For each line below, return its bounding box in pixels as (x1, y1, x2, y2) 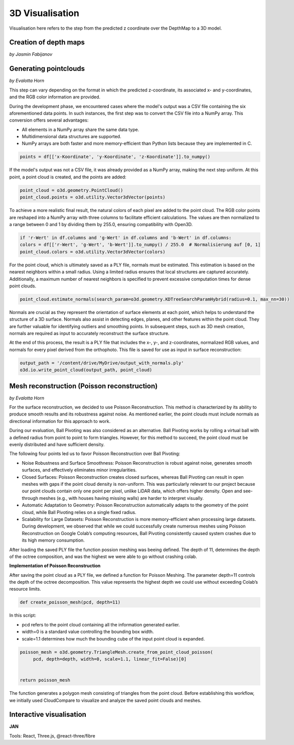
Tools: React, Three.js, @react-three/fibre (9, 732, 95, 738)
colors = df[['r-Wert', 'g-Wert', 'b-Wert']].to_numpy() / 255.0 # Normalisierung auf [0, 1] (20, 242, 261, 248)
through (22, 495, 39, 501)
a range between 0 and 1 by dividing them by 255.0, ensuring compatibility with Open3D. (9, 221, 193, 227)
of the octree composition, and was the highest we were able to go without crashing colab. (9, 553, 198, 560)
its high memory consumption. (22, 538, 85, 544)
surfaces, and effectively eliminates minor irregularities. (22, 467, 137, 473)
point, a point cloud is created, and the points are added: (9, 174, 126, 180)
